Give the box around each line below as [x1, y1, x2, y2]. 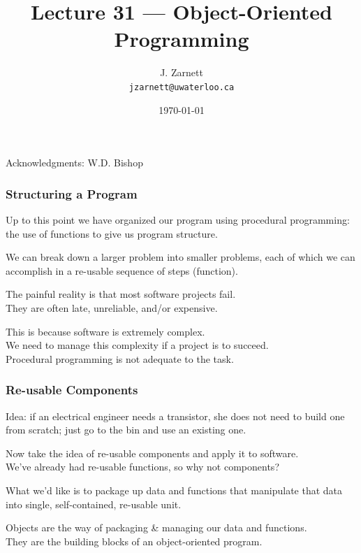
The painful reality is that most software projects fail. [6, 287, 236, 301]
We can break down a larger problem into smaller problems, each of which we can [6, 250, 355, 264]
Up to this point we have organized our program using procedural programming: [6, 212, 350, 227]
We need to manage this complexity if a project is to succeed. [6, 338, 269, 352]
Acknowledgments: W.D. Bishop [6, 155, 143, 170]
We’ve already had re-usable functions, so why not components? [6, 459, 279, 474]
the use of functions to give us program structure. [6, 226, 218, 240]
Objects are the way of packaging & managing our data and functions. [6, 520, 307, 535]
